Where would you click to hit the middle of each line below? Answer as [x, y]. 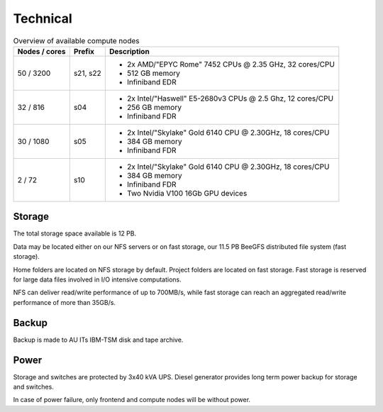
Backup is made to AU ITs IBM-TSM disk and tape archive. [98, 340]
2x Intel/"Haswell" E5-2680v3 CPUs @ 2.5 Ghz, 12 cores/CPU [230, 98]
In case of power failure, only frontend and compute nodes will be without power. [132, 400]
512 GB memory [154, 73]
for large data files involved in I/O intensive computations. [97, 279]
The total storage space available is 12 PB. [75, 233]
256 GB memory [154, 107]
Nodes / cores [41, 51]
